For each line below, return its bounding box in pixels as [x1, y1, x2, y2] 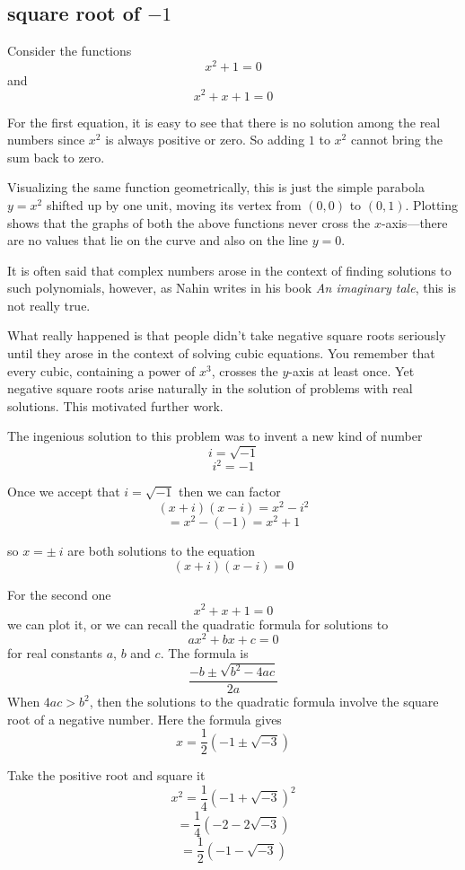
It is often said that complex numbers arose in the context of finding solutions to [7, 260, 452, 279]
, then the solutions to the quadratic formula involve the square [89, 692, 439, 711]
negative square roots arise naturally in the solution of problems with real [7, 379, 413, 398]
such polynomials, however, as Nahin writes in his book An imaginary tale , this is [7, 278, 456, 297]
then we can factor [179, 482, 281, 501]
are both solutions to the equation [67, 541, 256, 560]
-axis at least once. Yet [288, 361, 415, 380]
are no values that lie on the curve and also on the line [7, 231, 309, 250]
